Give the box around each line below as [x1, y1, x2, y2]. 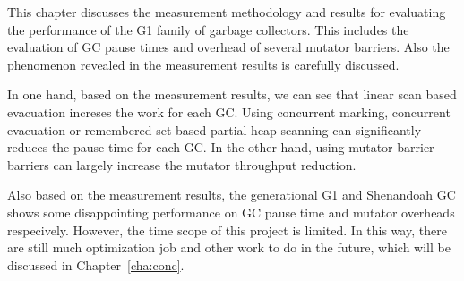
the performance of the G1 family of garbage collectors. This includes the [7, 20, 409, 38]
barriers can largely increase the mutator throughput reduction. [7, 155, 357, 174]
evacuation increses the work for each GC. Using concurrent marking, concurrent [7, 102, 451, 121]
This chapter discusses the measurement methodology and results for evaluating [7, 3, 446, 21]
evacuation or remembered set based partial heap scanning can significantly [7, 120, 422, 139]
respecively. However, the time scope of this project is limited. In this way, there [7, 220, 447, 239]
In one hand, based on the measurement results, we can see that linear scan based [7, 85, 457, 104]
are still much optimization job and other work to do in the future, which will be [7, 238, 451, 257]
